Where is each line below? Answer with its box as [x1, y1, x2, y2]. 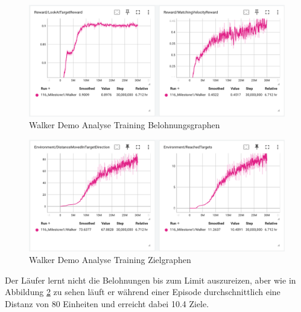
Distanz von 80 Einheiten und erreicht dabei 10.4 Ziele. [5, 297, 209, 310]
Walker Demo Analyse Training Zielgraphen [29, 253, 191, 266]
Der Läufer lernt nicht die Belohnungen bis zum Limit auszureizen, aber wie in [5, 273, 296, 286]
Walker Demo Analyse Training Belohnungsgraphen [29, 119, 220, 131]
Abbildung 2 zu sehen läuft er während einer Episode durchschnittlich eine [5, 285, 280, 298]
